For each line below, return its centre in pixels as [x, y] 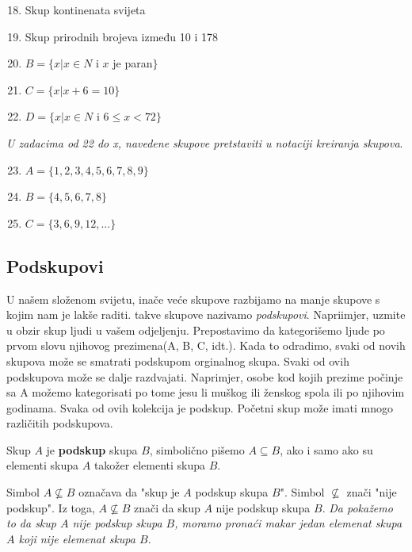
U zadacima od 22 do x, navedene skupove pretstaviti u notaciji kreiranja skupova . [205, 142]
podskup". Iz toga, [51, 507]
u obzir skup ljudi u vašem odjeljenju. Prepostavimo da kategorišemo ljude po [196, 330]
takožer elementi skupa [149, 465]
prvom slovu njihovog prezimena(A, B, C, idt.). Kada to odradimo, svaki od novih [206, 345]
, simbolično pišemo [197, 449]
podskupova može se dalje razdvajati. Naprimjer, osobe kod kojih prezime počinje [205, 376]
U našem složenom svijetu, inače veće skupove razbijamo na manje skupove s [193, 299]
